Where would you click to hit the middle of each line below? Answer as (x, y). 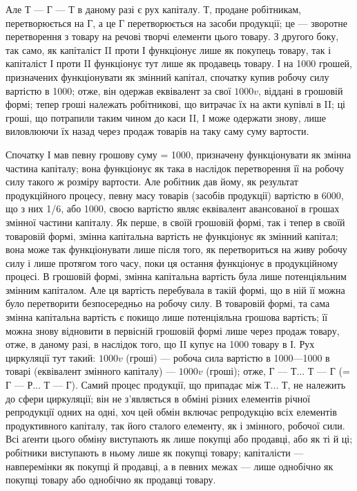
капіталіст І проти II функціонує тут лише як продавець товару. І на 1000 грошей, (179, 63)
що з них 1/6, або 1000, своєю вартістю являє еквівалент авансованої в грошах (173, 209)
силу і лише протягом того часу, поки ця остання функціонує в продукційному (172, 262)
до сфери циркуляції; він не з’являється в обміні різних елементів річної (158, 398)
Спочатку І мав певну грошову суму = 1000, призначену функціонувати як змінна (178, 154)
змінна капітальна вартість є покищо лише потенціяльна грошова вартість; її (167, 317)
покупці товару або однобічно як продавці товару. (111, 480)
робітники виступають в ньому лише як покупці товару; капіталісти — (155, 452)
